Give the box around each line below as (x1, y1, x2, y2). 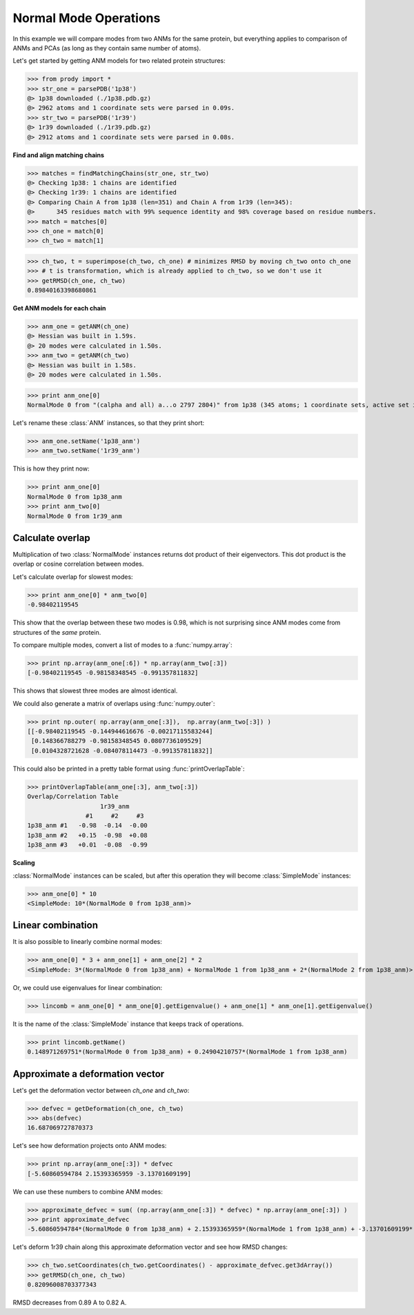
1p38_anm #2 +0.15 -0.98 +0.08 (27, 831, 148, 839)
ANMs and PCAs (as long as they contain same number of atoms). (12, 43, 201, 52)
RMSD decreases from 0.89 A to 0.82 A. (12, 1298, 127, 1307)
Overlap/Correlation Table (27, 793, 119, 800)
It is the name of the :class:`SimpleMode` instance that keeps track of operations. (12, 1020, 244, 1028)
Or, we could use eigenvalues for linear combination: (12, 983, 163, 991)
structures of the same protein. (12, 628, 101, 636)
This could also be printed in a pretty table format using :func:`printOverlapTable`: (12, 764, 245, 773)
